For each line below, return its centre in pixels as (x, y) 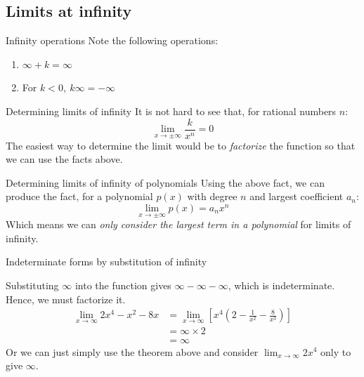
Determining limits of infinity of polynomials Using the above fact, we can (165, 182)
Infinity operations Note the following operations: (112, 40)
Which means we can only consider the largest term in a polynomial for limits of (178, 224)
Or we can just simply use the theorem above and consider (132, 351)
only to (336, 351)
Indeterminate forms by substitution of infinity (106, 262)
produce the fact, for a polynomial (79, 196)
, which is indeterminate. (281, 285)
